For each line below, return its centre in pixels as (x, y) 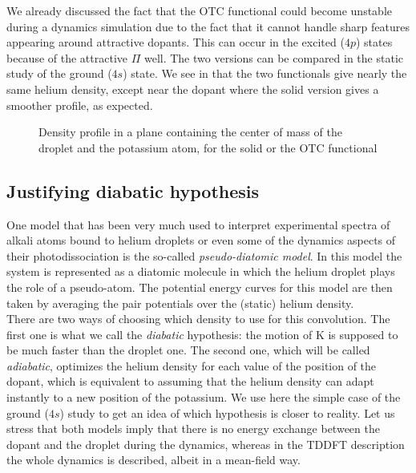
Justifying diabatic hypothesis (133, 190)
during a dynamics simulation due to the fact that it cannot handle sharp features (208, 26)
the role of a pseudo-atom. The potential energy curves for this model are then (200, 287)
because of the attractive (67, 57)
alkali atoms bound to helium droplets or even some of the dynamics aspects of (201, 240)
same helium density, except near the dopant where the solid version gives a (193, 89)
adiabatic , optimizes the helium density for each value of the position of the (192, 365)
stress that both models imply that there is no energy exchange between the (193, 429)
